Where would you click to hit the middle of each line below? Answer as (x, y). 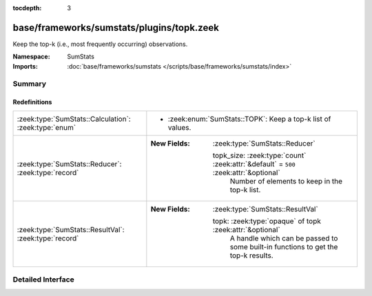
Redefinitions (32, 102)
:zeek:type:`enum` (46, 127)
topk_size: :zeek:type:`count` (259, 155)
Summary (30, 84)
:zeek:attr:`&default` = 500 (254, 163)
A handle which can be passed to (284, 238)
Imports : (25, 66)
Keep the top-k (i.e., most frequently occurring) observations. (100, 44)
